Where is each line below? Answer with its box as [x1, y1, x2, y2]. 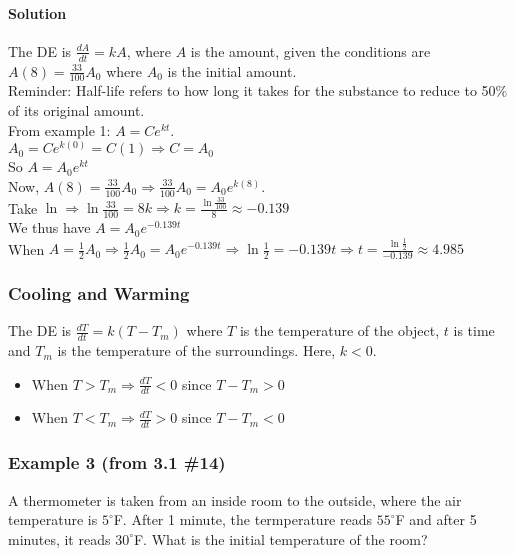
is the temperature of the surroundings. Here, [57, 340, 336, 361]
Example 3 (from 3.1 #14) [8, 450, 226, 475]
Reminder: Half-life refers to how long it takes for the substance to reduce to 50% [8, 80, 508, 101]
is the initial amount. [167, 60, 297, 81]
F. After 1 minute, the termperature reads [113, 509, 373, 530]
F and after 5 [395, 509, 477, 530]
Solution [8, 2, 67, 23]
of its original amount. [8, 100, 145, 121]
